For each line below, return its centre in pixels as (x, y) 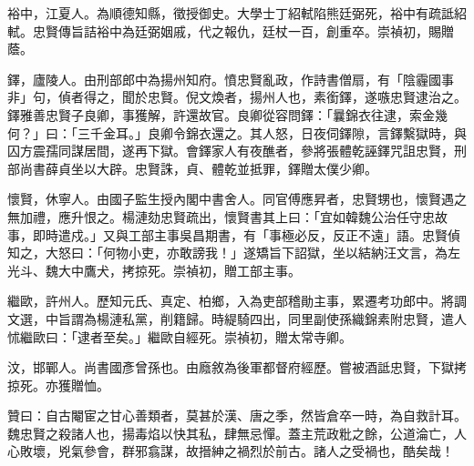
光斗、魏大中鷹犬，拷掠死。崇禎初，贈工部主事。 (154, 270)
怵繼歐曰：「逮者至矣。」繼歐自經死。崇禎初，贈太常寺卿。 (180, 336)
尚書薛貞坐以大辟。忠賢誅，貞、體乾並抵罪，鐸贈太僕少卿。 (198, 168)
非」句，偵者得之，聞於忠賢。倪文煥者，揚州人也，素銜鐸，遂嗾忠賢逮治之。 (237, 97)
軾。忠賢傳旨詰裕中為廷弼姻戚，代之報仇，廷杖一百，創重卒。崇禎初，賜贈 (231, 30)
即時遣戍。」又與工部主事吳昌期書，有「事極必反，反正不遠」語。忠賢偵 (246, 234)
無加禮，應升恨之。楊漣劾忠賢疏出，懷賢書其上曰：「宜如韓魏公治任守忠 (221, 216)
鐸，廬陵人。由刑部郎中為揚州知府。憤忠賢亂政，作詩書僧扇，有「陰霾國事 (231, 79)
